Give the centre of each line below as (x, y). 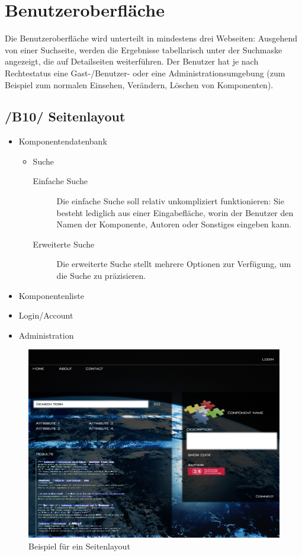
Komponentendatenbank (63, 141)
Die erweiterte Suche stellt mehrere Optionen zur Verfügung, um (174, 264)
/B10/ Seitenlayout (65, 116)
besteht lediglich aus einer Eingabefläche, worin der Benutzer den (175, 212)
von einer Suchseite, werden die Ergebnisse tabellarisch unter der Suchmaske (144, 49)
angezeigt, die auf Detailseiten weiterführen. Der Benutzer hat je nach (132, 61)
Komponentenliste (51, 295)
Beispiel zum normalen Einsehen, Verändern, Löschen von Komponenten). (139, 84)
